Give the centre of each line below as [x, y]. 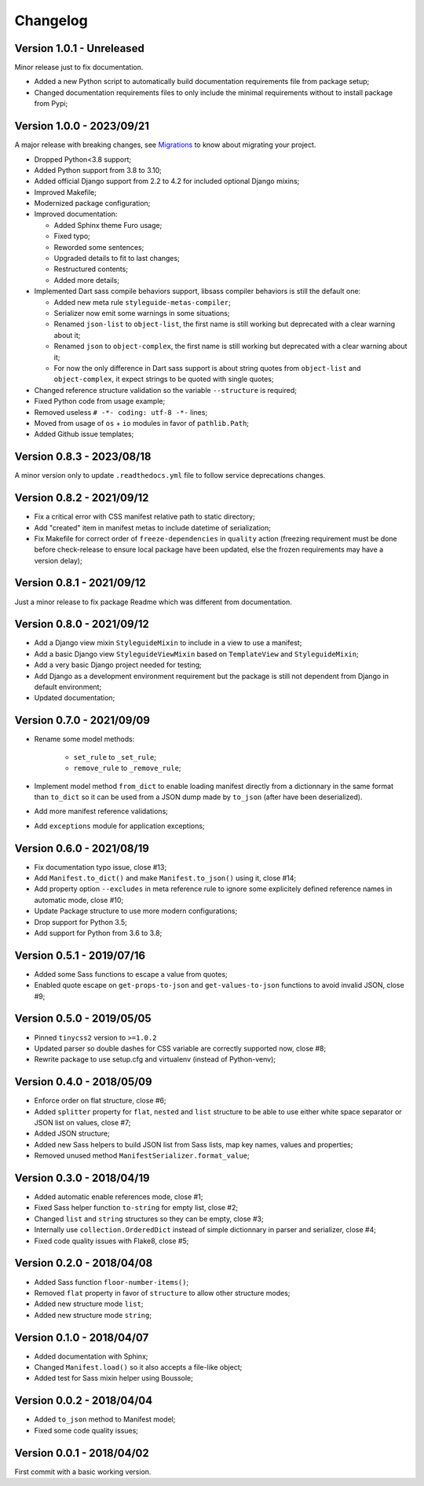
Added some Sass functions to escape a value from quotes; [131, 974]
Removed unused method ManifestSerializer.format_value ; [142, 1156]
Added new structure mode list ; [89, 1304]
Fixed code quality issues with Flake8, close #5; [111, 1241]
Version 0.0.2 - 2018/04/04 [84, 1401]
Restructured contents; [91, 269]
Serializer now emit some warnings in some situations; [142, 313]
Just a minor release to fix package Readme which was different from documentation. [153, 602]
